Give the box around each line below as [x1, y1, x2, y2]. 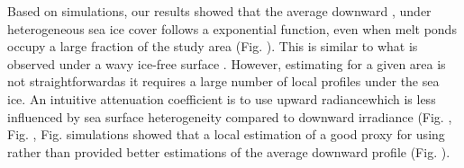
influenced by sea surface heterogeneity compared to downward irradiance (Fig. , [7, 107, 452, 126]
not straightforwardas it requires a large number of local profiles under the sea [7, 72, 440, 91]
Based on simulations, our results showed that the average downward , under [7, 2, 432, 20]
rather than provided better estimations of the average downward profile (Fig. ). [7, 142, 450, 161]
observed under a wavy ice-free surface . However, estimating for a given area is [7, 54, 446, 73]
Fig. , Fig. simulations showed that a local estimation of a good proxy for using [7, 125, 445, 144]
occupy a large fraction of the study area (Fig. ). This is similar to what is [7, 37, 418, 56]
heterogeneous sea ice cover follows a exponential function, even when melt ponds [7, 19, 457, 38]
